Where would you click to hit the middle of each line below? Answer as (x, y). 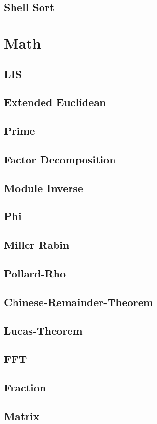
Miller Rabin (37, 245)
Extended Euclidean (55, 102)
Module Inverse (43, 188)
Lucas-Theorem (43, 330)
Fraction (25, 387)
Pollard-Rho (35, 273)
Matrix (22, 416)
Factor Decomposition (60, 159)
